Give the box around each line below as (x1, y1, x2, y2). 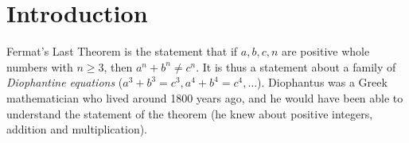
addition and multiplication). (6, 121, 148, 137)
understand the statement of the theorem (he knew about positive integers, (6, 105, 373, 122)
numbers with (6, 58, 73, 75)
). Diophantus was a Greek (257, 74, 388, 91)
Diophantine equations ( (6, 74, 123, 91)
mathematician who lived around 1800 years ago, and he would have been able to (6, 89, 403, 106)
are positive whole (281, 43, 370, 60)
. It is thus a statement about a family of (196, 58, 396, 75)
